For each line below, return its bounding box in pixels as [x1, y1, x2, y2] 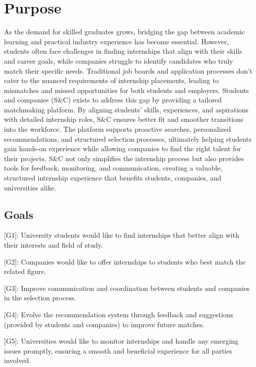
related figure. [4, 266, 46, 276]
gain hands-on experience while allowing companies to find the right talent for [4, 143, 241, 154]
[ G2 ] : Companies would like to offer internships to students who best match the [4, 256, 246, 267]
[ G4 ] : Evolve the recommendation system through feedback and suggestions [4, 309, 234, 319]
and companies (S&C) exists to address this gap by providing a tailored [4, 94, 222, 105]
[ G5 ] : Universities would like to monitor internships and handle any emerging [4, 336, 239, 346]
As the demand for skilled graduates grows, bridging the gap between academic [4, 26, 245, 37]
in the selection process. [4, 292, 76, 303]
